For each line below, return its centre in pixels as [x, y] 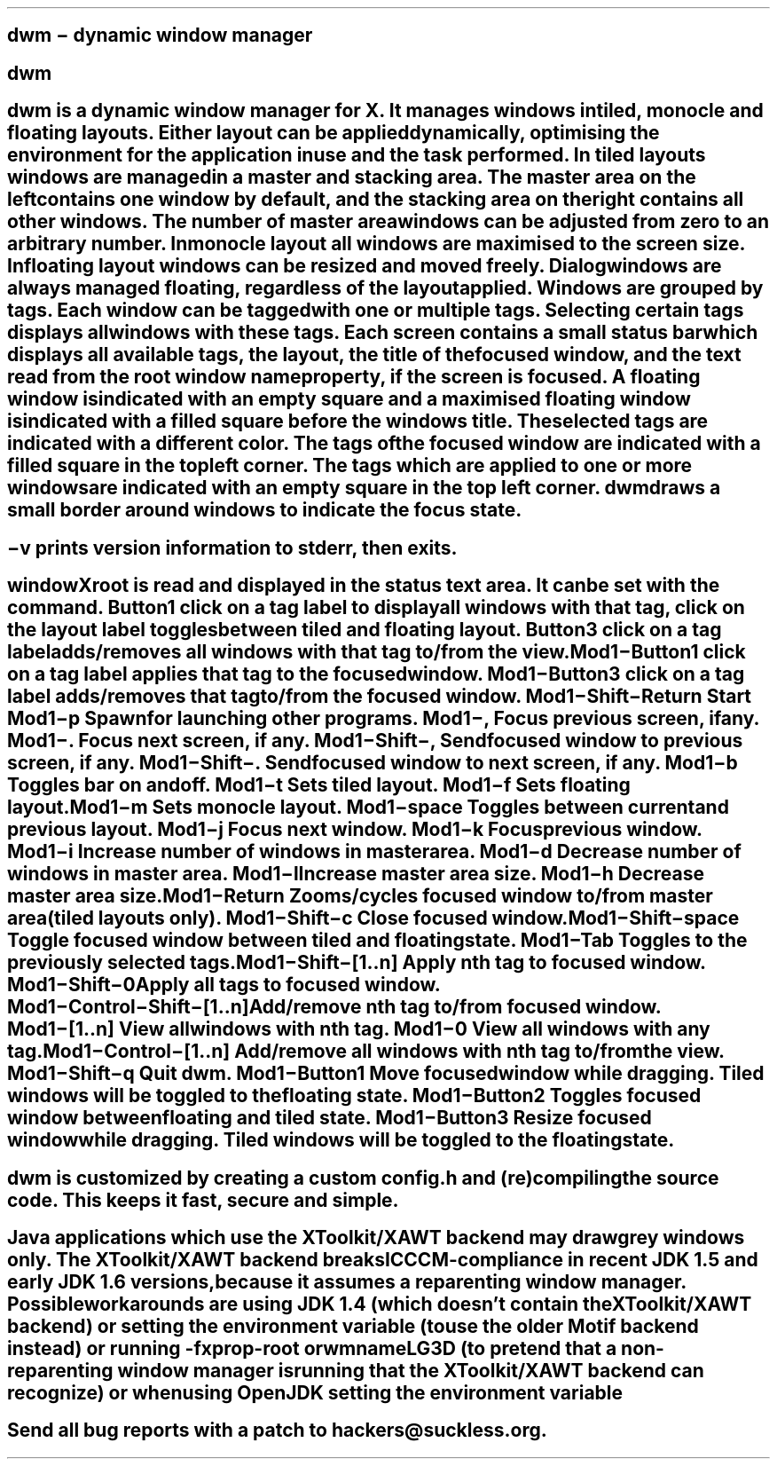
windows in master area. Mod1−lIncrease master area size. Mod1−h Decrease [356, 874]
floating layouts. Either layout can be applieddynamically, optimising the [334, 133]
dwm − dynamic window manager [160, 35]
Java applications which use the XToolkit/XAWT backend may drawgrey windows [376, 1237]
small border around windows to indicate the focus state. [265, 510]
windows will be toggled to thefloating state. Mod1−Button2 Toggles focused [354, 1096]
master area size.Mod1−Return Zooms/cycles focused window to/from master [360, 896]
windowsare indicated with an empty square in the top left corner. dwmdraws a [364, 488]
